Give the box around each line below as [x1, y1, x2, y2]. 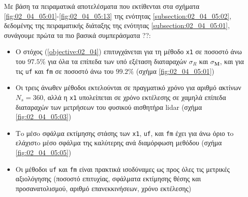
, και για [220, 56, 244, 66]
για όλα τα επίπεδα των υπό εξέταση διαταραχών [48, 56, 187, 66]
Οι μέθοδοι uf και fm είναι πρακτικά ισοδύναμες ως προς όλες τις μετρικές [15, 164, 230, 174]
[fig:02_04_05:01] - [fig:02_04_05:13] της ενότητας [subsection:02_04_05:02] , [4, 10, 232, 21]
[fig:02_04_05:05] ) [15, 147, 71, 157]
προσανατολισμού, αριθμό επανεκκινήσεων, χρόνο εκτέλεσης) [15, 183, 191, 193]
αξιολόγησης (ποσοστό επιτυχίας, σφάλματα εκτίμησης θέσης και [15, 173, 201, 184]
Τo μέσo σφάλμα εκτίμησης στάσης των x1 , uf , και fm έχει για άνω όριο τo [15, 128, 234, 138]
